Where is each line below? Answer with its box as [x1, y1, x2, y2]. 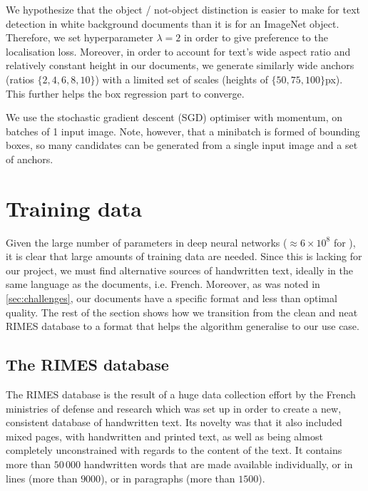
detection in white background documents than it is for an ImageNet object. [6, 16, 339, 31]
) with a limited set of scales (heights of [95, 71, 268, 86]
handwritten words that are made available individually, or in [83, 456, 353, 471]
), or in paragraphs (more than [101, 470, 235, 485]
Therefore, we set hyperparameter [6, 30, 153, 45]
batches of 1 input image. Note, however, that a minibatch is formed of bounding [6, 123, 360, 138]
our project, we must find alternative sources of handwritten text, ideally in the [6, 262, 353, 277]
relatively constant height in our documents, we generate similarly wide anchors [6, 58, 354, 73]
